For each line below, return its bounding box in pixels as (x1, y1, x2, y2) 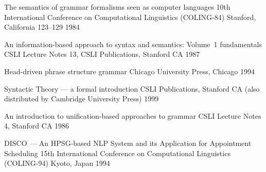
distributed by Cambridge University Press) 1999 (4, 93, 159, 104)
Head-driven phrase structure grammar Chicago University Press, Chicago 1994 (4, 66, 255, 76)
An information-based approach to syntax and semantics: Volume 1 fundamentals (4, 38, 262, 49)
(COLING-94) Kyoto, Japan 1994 (4, 158, 110, 168)
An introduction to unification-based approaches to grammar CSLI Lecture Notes (4, 110, 261, 121)
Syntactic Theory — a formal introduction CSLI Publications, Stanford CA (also (4, 83, 260, 94)
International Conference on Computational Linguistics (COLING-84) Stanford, (4, 11, 256, 22)
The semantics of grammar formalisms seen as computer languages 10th (4, 2, 230, 12)
